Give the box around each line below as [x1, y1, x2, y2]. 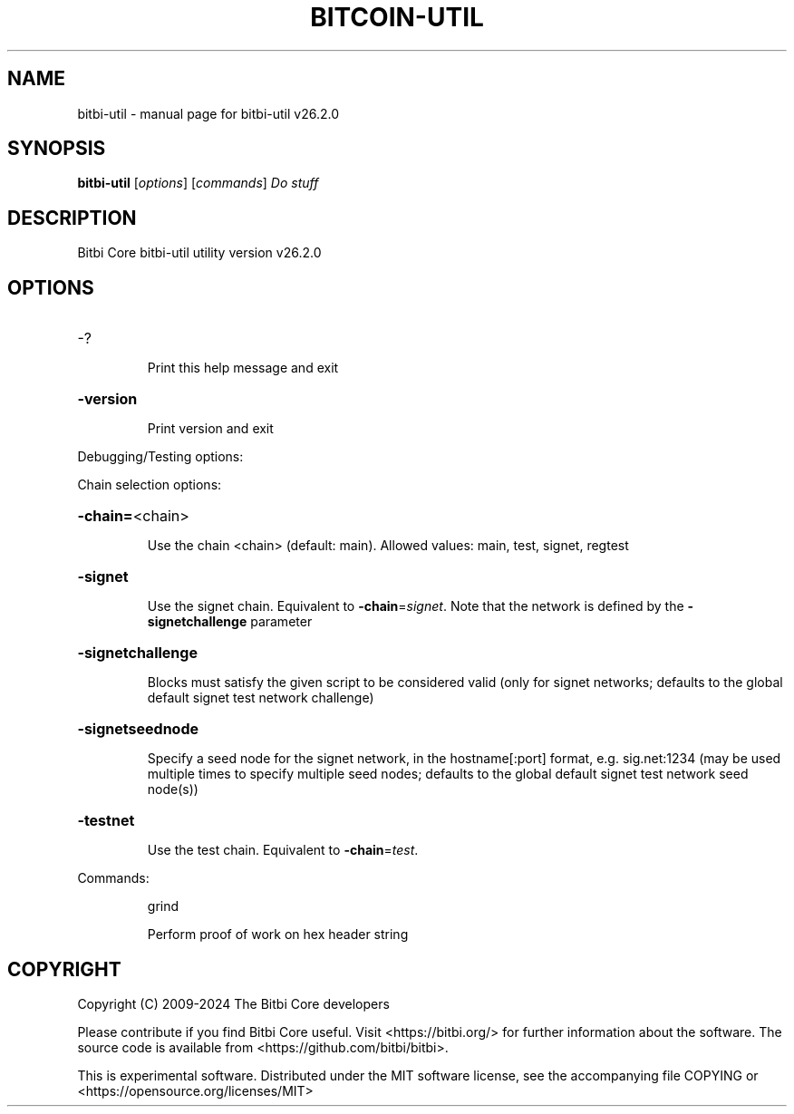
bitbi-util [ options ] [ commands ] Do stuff [77, 175, 319, 191]
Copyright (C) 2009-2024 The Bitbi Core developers [77, 995, 390, 1012]
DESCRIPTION [7, 206, 137, 229]
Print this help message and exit [147, 360, 339, 376]
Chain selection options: [77, 477, 222, 493]
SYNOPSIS [7, 137, 106, 160]
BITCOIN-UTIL [310, 2, 484, 33]
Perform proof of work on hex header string [147, 926, 409, 943]
